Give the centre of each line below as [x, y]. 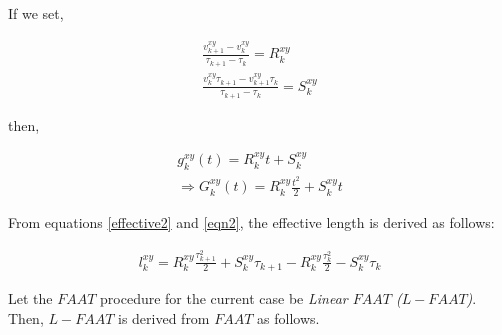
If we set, [36, 13]
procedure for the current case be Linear [224, 298]
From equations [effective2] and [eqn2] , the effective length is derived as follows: [251, 222]
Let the [30, 298]
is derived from [163, 317]
